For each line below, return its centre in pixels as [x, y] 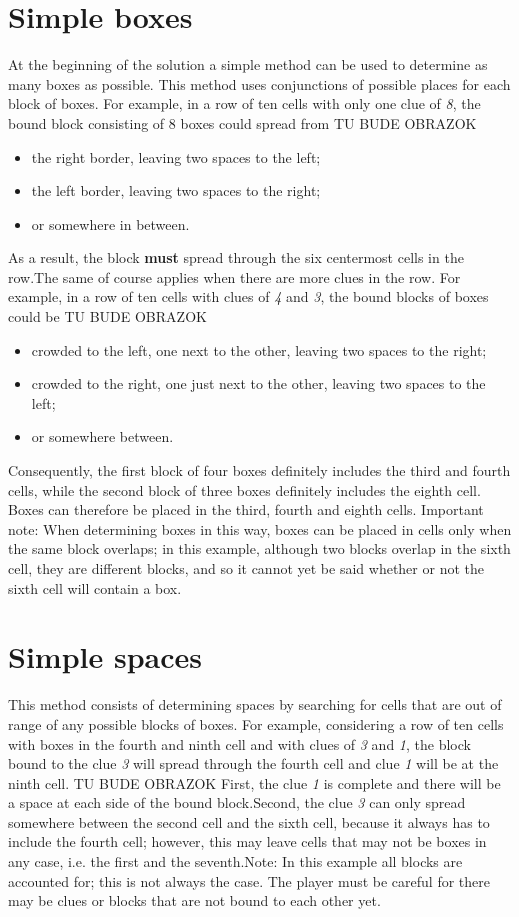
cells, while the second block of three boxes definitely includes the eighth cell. [244, 489]
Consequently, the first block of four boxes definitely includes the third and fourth [259, 470]
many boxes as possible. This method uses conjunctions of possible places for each [259, 83]
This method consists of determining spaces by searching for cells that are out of [255, 704]
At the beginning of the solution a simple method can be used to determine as [248, 64]
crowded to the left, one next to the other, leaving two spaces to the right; [259, 349]
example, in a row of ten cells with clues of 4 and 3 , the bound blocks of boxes [248, 296]
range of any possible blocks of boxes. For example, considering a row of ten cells [256, 723]
